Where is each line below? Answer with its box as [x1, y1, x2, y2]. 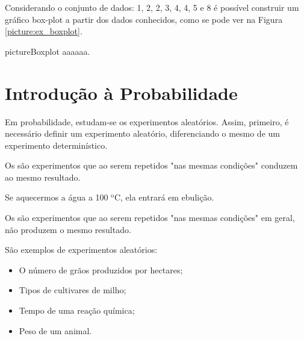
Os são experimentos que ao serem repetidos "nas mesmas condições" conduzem [5, 159, 298, 172]
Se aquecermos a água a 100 [5, 191, 108, 204]
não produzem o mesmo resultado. [5, 223, 131, 235]
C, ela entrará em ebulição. [114, 191, 214, 204]
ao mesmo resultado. [5, 170, 81, 183]
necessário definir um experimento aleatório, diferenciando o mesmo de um [5, 127, 280, 140]
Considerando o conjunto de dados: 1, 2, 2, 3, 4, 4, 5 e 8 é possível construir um [5, 1, 299, 13]
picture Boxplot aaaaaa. [5, 45, 90, 57]
